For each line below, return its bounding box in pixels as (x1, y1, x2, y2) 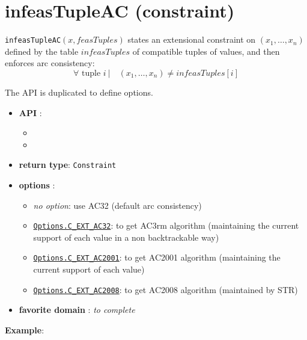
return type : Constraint (19, 158, 117, 171)
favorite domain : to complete (19, 303, 135, 316)
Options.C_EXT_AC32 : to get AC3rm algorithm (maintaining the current (33, 219, 299, 232)
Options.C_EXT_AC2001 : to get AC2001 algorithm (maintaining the (33, 251, 281, 264)
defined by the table (5, 45, 79, 57)
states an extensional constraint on (127, 33, 256, 46)
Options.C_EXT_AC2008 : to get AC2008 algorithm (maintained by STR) (33, 283, 298, 295)
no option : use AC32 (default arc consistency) (33, 199, 202, 211)
